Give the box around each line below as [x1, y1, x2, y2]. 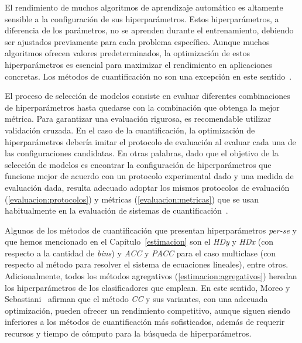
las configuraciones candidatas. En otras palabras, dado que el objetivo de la [5, 147, 279, 159]
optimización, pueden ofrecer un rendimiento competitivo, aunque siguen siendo [5, 304, 290, 316]
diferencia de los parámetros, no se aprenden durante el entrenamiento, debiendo [5, 24, 294, 36]
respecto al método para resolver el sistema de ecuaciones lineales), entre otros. [5, 258, 289, 270]
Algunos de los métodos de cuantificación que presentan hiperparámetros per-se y [5, 224, 297, 236]
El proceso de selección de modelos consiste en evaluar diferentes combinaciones [5, 90, 290, 102]
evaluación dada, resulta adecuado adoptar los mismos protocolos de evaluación [5, 181, 290, 193]
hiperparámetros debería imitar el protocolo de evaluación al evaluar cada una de [5, 135, 296, 148]
